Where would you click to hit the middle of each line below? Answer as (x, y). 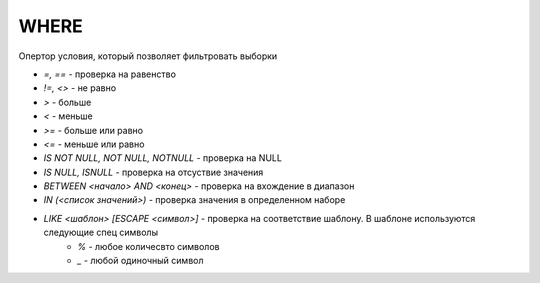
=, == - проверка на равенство (110, 74)
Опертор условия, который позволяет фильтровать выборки (148, 56)
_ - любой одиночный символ (140, 261)
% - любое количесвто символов (148, 246)
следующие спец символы (101, 232)
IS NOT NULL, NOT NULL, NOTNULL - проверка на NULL (162, 158)
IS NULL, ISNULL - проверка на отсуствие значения (153, 172)
